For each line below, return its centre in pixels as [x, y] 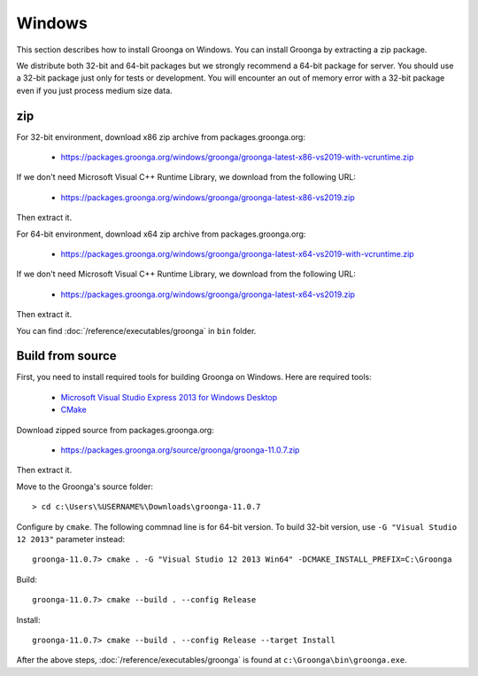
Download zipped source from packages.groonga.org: [115, 430]
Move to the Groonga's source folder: [85, 486]
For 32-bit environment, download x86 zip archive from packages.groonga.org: [161, 136]
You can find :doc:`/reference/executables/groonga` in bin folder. [136, 330]
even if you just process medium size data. [94, 90]
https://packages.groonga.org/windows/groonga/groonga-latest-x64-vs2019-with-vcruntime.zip [238, 253]
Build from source [66, 356]
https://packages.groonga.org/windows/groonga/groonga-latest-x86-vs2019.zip [208, 197]
